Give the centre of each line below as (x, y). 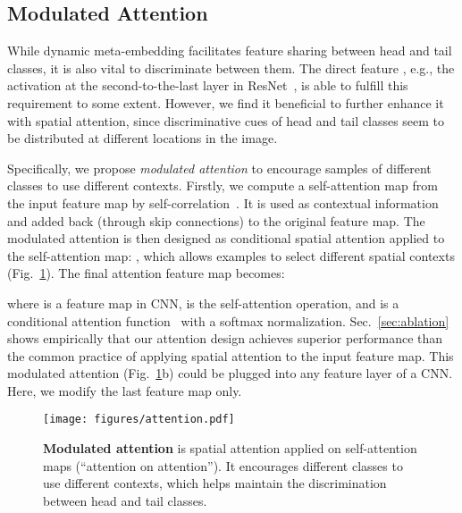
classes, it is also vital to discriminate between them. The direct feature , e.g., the (231, 67)
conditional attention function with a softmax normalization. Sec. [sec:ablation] (228, 320)
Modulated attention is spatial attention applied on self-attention (230, 448)
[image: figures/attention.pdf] (139, 420)
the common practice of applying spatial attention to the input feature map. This (231, 355)
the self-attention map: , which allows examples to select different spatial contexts (231, 255)
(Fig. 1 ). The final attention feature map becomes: (146, 273)
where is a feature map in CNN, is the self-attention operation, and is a (203, 303)
